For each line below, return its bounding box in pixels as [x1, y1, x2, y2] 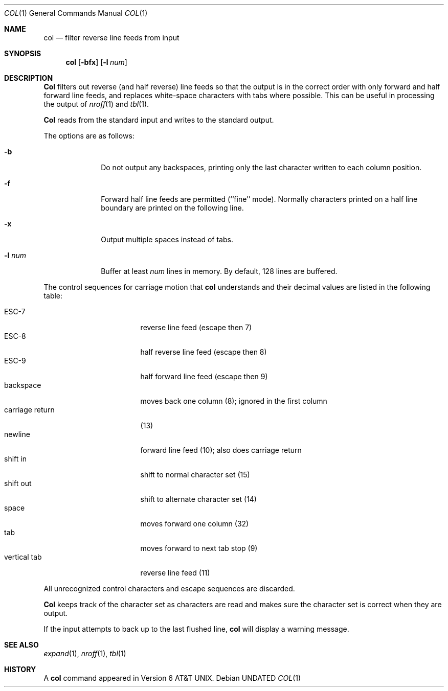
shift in [4, 454, 27, 463]
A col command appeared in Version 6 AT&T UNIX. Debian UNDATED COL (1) [43, 674, 301, 682]
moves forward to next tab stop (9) [140, 544, 258, 552]
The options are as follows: [43, 131, 135, 140]
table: [43, 291, 63, 300]
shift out [4, 479, 32, 488]
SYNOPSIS [4, 49, 41, 58]
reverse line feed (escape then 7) [140, 323, 252, 332]
